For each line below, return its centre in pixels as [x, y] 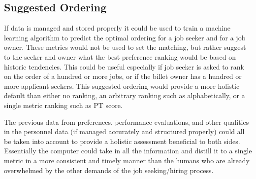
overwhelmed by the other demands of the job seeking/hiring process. [109, 170]
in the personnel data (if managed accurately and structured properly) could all [124, 131]
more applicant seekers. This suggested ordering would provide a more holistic [122, 86]
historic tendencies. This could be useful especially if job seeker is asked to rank [124, 66]
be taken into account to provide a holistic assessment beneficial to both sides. [122, 141]
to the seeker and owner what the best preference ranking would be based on [120, 56]
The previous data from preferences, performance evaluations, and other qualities [127, 122]
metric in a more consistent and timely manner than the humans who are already [127, 160]
